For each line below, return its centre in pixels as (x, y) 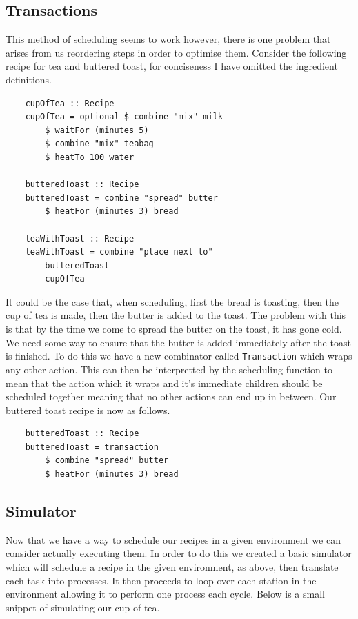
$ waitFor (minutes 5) (97, 130)
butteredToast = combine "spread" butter (121, 198)
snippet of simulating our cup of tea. (83, 607)
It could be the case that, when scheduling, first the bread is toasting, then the (172, 301)
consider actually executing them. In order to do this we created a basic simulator (179, 553)
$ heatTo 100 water (90, 157)
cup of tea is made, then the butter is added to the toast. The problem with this (176, 315)
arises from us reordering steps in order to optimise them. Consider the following (176, 52)
